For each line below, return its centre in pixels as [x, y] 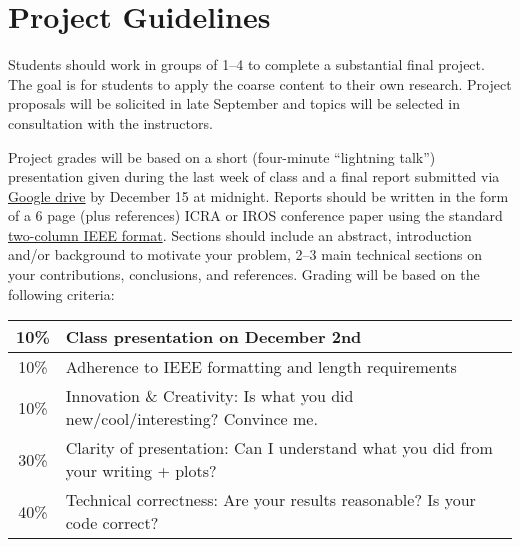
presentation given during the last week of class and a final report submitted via [254, 176]
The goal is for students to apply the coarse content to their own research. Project [260, 83]
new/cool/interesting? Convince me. [191, 419]
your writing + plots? [141, 471]
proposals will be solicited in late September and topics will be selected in [234, 103]
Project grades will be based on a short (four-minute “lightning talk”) [222, 156]
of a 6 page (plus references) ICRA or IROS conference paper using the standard [255, 215]
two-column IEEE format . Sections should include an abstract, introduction [240, 234]
